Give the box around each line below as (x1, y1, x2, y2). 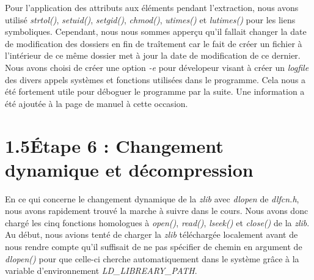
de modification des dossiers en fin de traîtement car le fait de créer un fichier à (5, 37, 302, 50)
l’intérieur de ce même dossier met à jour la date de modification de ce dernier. (5, 49, 301, 62)
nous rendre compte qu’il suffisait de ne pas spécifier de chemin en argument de (5, 240, 302, 253)
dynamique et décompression (5, 157, 254, 182)
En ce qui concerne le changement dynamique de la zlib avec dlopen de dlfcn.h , (5, 192, 299, 205)
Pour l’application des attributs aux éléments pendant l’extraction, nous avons (5, 1, 299, 13)
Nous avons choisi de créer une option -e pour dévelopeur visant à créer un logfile (5, 61, 309, 73)
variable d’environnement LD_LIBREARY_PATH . (5, 264, 197, 277)
